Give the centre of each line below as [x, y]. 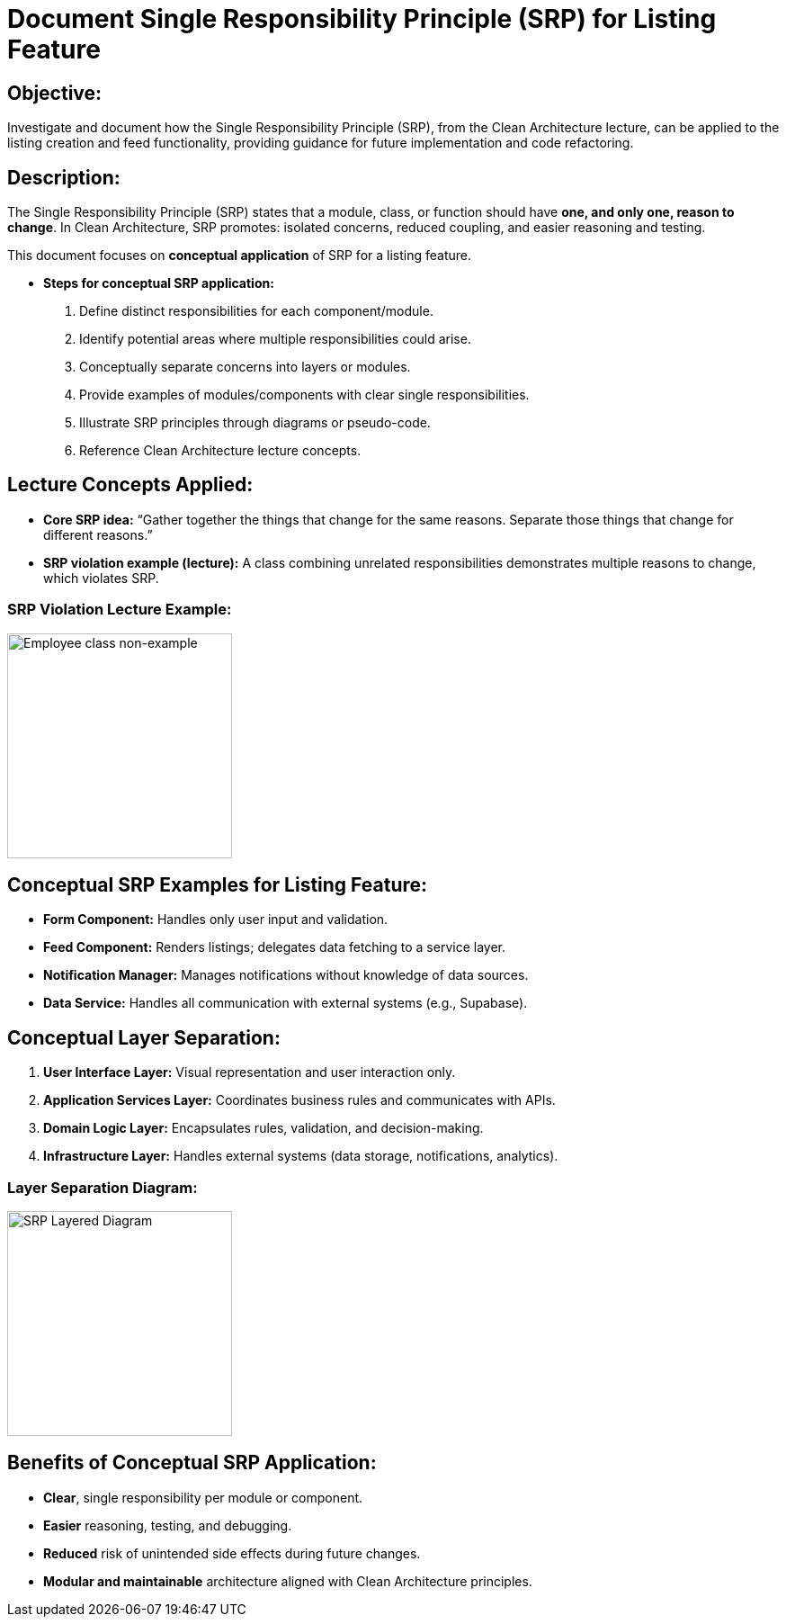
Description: [64, 177]
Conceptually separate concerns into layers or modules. [245, 367]
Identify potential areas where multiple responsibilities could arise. [275, 339]
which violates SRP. [101, 578]
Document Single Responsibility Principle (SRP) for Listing [362, 19]
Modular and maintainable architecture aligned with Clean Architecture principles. [288, 1581]
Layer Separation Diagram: [103, 1187]
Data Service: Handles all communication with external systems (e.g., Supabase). [286, 1003]
